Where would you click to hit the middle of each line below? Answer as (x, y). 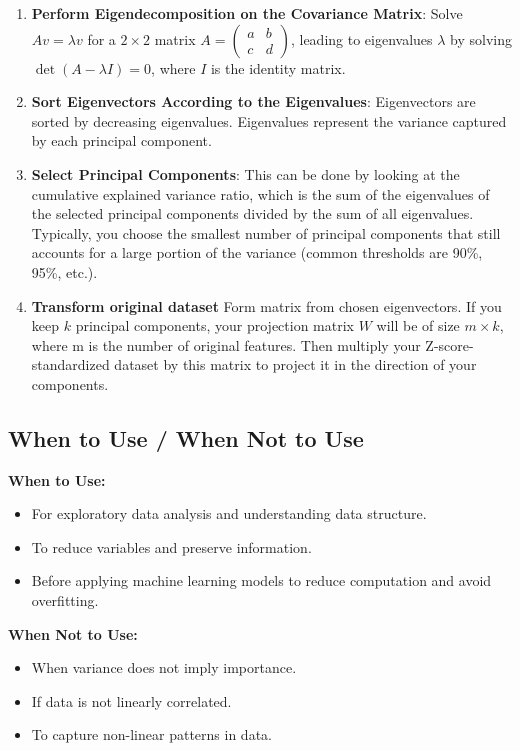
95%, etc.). (64, 271)
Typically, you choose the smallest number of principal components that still (266, 232)
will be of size (418, 325)
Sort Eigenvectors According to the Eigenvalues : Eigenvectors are (253, 101)
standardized (70, 364)
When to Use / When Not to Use (186, 437)
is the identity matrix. (278, 67)
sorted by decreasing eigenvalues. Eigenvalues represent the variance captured (269, 120)
